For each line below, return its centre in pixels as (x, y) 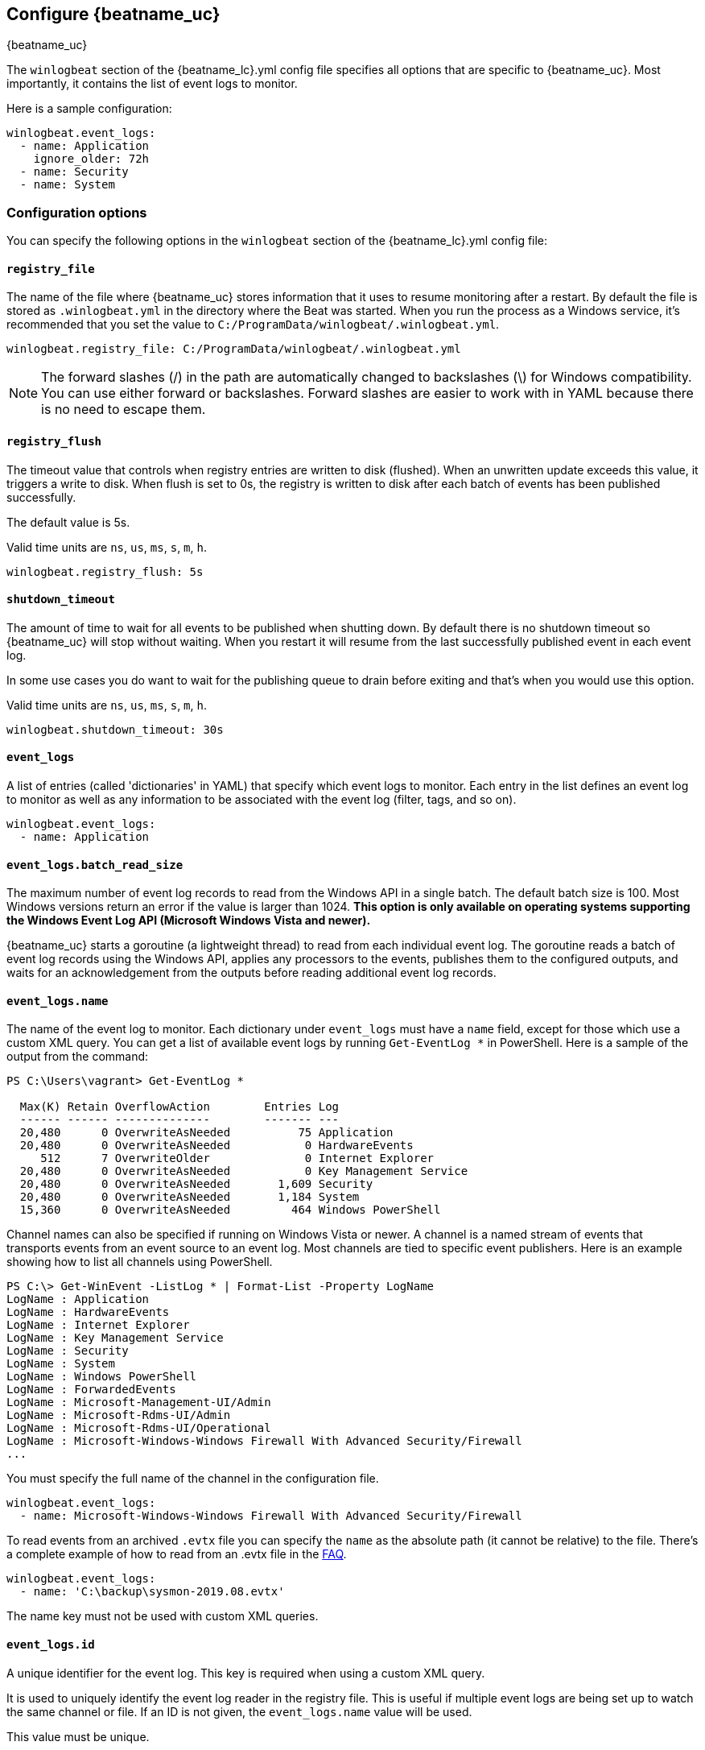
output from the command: (78, 1057)
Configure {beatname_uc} (113, 14)
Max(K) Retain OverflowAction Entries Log (179, 1107)
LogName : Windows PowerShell (102, 1377)
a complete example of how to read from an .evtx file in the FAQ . (177, 1554)
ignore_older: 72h (91, 159)
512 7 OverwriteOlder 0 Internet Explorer (237, 1158)
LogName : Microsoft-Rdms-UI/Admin (119, 1415)
